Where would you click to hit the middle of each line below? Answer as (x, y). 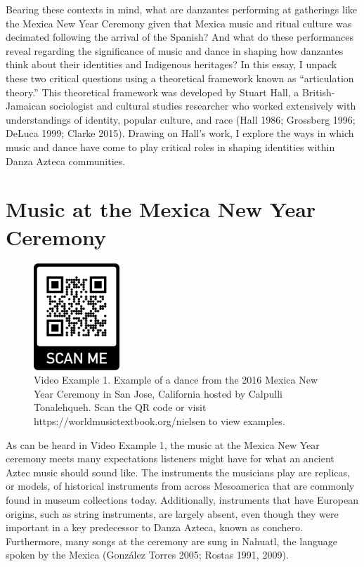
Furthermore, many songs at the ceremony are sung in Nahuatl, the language (171, 541)
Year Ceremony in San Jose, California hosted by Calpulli (158, 393)
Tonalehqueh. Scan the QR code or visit (120, 407)
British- (318, 92)
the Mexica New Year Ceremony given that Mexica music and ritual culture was (179, 23)
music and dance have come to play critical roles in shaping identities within (170, 146)
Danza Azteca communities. (66, 161)
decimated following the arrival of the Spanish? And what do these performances (180, 37)
